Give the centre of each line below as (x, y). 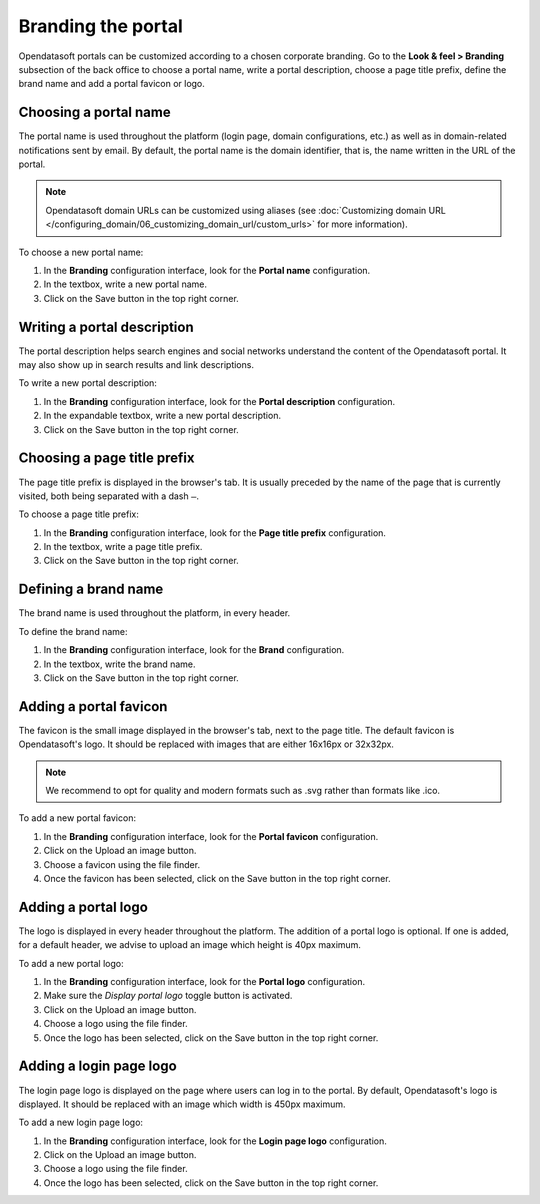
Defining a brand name (91, 589)
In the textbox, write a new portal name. (125, 284)
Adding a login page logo (97, 1066)
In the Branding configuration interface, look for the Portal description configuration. (219, 401)
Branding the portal (101, 26)
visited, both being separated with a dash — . (109, 496)
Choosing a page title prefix (106, 458)
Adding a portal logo (83, 906)
